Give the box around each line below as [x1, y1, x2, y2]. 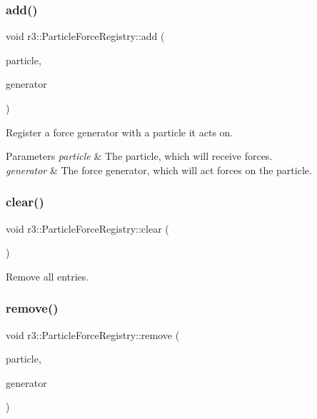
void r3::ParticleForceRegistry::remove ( [6, 327, 180, 342]
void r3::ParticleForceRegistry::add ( [6, 29, 165, 44]
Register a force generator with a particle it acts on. [6, 124, 233, 139]
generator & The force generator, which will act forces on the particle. [6, 162, 312, 177]
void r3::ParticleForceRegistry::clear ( [6, 221, 169, 236]
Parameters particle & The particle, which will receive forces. [6, 148, 273, 163]
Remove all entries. [6, 268, 89, 283]
